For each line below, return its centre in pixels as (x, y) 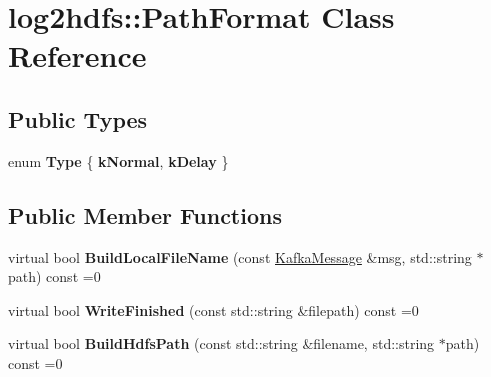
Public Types (78, 118)
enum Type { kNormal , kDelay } (118, 160)
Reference (77, 55)
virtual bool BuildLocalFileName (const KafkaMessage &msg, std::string (240, 256)
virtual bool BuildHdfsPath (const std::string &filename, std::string (221, 343)
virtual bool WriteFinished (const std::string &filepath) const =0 (213, 309)
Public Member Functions (145, 214)
